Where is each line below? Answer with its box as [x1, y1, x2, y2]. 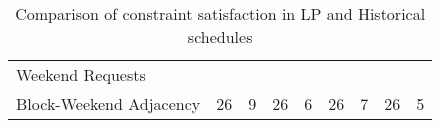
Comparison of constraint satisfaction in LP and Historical [15, 2, 426, 25]
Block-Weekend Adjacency [16, 92, 201, 115]
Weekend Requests [16, 63, 146, 86]
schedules [187, 25, 253, 48]
